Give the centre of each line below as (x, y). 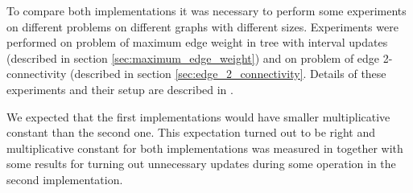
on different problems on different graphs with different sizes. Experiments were (202, 26)
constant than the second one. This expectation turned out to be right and (191, 132)
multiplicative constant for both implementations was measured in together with (205, 148)
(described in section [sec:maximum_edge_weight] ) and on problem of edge (193, 57)
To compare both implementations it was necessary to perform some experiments (206, 10)
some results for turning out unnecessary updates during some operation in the (201, 164)
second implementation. (65, 179)
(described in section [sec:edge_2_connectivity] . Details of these (228, 74)
